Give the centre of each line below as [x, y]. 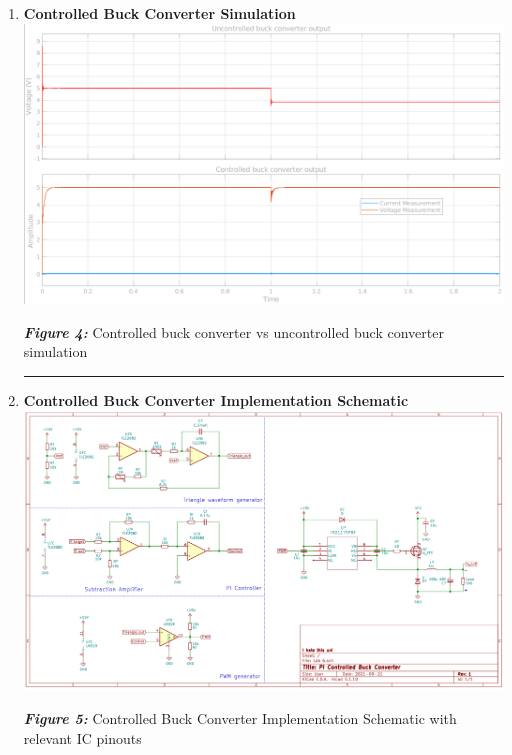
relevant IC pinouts [82, 737]
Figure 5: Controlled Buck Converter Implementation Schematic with [240, 717]
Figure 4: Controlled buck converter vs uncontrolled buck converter [233, 331]
